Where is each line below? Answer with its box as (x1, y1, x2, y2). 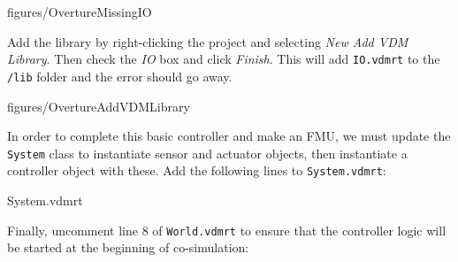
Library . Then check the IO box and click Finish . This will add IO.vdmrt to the (7, 50, 440, 68)
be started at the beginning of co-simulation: (7, 238, 249, 257)
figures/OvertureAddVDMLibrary (7, 96, 190, 115)
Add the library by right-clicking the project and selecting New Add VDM (7, 32, 408, 50)
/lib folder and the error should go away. (7, 66, 233, 85)
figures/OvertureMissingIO (7, 3, 152, 20)
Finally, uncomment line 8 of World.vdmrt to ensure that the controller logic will (7, 220, 447, 239)
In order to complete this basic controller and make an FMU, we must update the (7, 127, 451, 145)
